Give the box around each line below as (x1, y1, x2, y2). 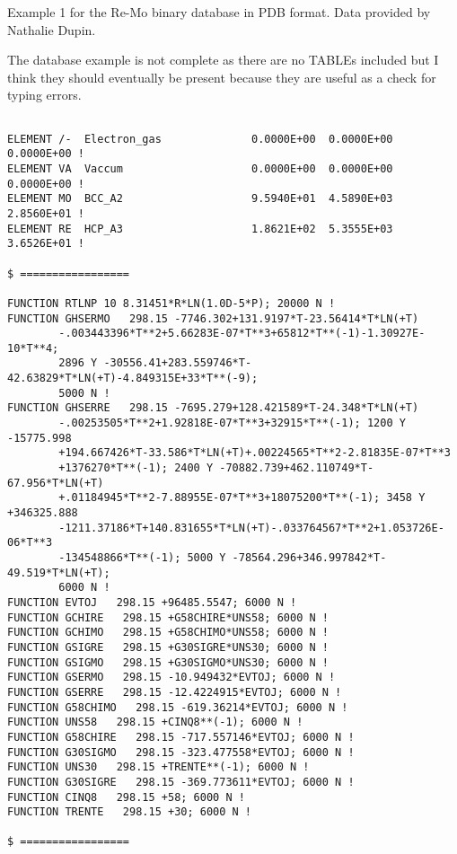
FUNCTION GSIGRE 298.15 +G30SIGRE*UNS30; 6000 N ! (7, 640, 329, 654)
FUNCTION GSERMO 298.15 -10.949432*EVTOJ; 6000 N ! (7, 671, 336, 684)
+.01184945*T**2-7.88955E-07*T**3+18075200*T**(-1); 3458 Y (58, 491, 426, 505)
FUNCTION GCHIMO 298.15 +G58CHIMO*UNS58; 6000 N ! (7, 626, 329, 639)
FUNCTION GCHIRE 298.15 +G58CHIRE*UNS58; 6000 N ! (7, 611, 329, 624)
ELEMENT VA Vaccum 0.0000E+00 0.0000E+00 (7, 162, 393, 175)
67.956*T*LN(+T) (7, 476, 104, 489)
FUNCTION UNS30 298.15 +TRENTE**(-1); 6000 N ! (7, 761, 310, 774)
